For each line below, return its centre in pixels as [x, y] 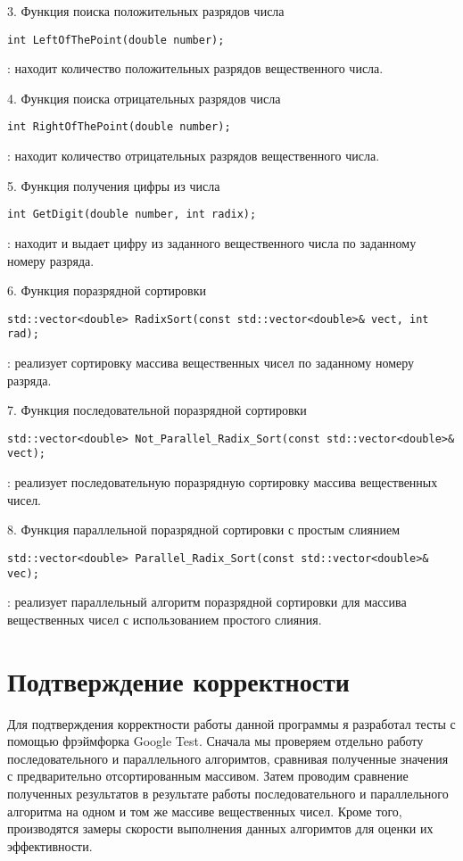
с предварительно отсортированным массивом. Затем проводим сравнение [208, 776]
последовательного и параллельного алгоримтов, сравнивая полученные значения [228, 758]
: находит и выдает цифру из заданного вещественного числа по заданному [212, 242]
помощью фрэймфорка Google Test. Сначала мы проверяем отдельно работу [215, 741]
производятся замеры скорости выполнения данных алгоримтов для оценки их [220, 828]
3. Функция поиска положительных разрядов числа [146, 11]
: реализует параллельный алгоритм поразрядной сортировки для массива [207, 602]
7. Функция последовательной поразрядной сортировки [157, 410]
